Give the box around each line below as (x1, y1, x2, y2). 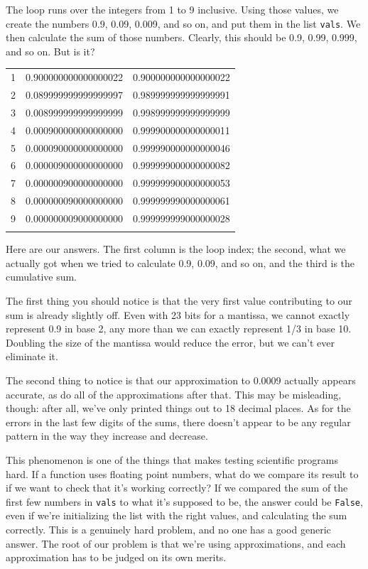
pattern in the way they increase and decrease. (6, 428, 208, 443)
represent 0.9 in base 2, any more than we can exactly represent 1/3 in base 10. (6, 321, 352, 336)
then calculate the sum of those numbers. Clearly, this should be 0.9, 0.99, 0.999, (6, 30, 357, 45)
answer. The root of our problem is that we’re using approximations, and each (6, 536, 346, 551)
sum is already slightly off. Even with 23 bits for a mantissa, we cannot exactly (6, 307, 350, 322)
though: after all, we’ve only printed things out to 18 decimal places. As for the (6, 401, 351, 416)
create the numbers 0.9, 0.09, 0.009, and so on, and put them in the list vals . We (6, 16, 361, 31)
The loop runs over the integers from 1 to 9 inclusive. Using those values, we (6, 2, 339, 16)
